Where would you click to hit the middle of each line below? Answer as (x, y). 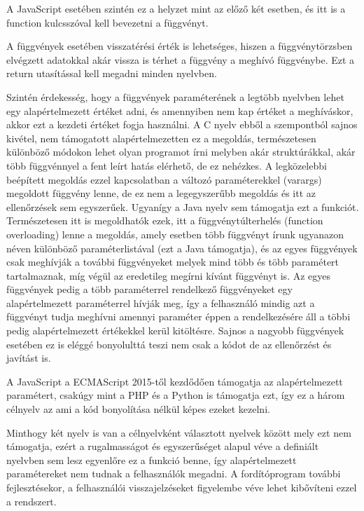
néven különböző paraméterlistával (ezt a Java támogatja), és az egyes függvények (182, 248)
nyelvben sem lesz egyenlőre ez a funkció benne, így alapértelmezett (152, 459)
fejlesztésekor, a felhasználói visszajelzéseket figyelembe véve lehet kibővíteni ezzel (182, 487)
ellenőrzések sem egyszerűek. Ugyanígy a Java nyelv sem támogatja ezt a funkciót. (183, 206)
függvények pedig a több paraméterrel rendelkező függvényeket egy (149, 289)
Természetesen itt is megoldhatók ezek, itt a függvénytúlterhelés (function (165, 220)
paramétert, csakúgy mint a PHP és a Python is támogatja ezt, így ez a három (176, 395)
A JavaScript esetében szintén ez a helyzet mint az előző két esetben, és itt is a (176, 8)
